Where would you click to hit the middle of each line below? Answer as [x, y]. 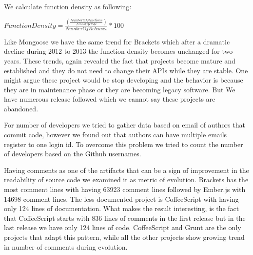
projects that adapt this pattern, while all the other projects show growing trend [124, 237]
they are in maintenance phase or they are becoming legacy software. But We [120, 89]
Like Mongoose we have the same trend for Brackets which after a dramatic [117, 41]
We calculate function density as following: [68, 6]
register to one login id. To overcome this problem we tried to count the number [124, 144]
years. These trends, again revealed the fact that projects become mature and [120, 60]
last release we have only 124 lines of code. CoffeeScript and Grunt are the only [123, 227]
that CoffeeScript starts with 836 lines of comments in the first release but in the [125, 218]
